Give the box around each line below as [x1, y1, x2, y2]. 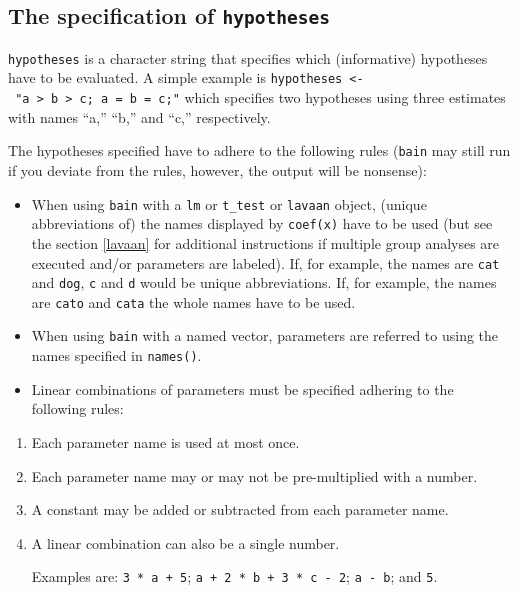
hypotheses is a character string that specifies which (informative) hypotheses [8, 47, 488, 68]
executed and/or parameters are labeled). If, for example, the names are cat [31, 252, 500, 273]
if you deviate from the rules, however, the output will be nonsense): [8, 160, 427, 180]
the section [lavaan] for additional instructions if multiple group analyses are [31, 232, 500, 253]
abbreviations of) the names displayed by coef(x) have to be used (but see [31, 213, 493, 234]
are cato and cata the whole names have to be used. [31, 291, 356, 312]
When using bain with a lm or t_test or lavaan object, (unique [31, 193, 427, 214]
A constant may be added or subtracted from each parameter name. [31, 499, 449, 520]
